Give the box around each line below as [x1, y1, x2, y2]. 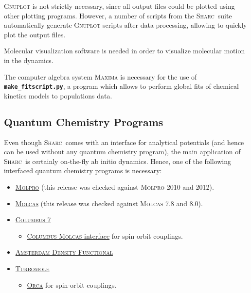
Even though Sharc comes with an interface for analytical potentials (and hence [4, 137, 244, 147]
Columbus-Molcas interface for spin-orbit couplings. [27, 230, 183, 241]
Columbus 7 [15, 214, 51, 225]
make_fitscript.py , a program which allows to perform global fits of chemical [4, 81, 239, 91]
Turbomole [15, 263, 50, 273]
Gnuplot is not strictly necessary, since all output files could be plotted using [4, 1, 235, 11]
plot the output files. [4, 29, 66, 39]
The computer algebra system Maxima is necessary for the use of [4, 71, 197, 81]
